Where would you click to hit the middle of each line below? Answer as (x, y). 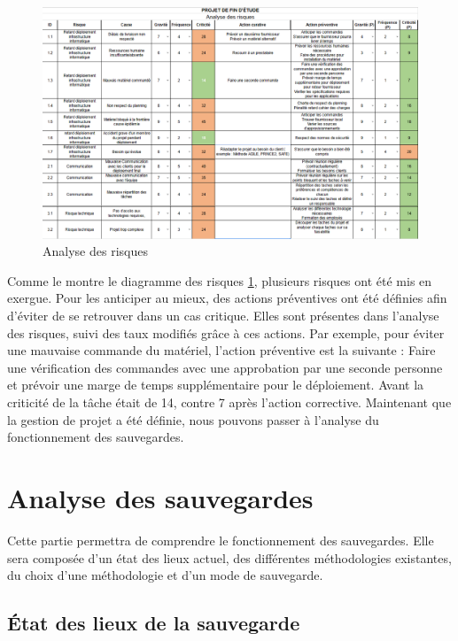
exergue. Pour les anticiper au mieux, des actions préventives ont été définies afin (227, 298)
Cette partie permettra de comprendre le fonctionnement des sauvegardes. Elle (221, 540)
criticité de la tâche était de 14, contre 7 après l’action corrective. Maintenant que (229, 402)
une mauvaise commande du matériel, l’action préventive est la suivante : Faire (221, 350)
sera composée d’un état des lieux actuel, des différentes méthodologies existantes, (229, 557)
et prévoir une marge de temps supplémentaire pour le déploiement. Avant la (216, 385)
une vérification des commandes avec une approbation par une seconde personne (225, 367)
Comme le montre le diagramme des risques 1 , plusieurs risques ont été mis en (220, 280)
